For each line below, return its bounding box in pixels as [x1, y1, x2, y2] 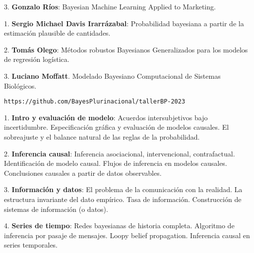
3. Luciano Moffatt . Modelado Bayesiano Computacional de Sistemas [4, 70, 221, 81]
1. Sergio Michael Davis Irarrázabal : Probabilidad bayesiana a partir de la [4, 18, 244, 28]
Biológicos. [4, 80, 37, 91]
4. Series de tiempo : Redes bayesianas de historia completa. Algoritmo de [4, 220, 235, 231]
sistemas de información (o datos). [4, 203, 108, 214]
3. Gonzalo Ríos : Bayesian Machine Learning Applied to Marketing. [4, 1, 216, 11]
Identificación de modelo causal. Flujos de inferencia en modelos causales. [4, 158, 227, 168]
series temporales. [4, 240, 58, 250]
